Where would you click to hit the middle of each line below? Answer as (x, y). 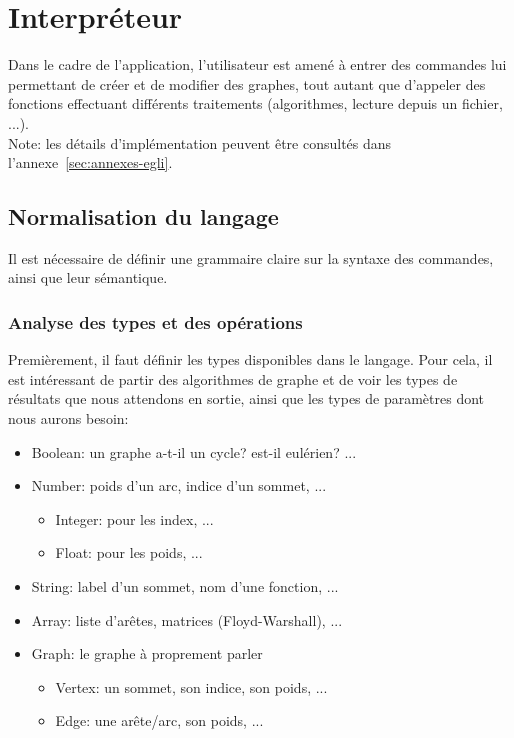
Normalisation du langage (143, 216)
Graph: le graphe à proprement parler (147, 653)
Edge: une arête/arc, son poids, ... (159, 720)
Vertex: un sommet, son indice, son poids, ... (191, 686)
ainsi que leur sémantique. (88, 277)
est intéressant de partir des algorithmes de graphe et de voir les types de (233, 378)
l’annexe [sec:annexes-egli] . (90, 162)
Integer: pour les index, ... (134, 518)
